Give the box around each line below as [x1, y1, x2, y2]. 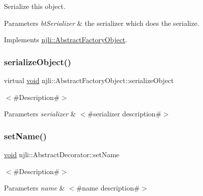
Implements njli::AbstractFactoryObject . [4, 34, 128, 45]
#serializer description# [87, 108, 162, 119]
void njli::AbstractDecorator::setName [4, 149, 120, 159]
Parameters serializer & [4, 108, 76, 119]
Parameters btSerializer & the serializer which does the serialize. [4, 17, 200, 28]
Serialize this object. [4, 1, 66, 11]
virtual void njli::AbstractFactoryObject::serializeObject [4, 75, 174, 85]
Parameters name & [4, 183, 65, 193]
